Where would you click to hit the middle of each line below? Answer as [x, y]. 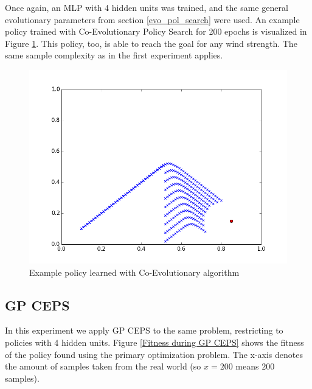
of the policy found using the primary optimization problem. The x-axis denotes [154, 354]
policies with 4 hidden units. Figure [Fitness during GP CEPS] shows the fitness [154, 342]
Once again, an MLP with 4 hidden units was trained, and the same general [147, 7]
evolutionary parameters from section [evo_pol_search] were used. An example [152, 19]
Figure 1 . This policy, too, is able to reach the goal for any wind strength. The [151, 43]
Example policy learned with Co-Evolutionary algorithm [134, 272]
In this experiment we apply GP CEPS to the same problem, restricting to [144, 330]
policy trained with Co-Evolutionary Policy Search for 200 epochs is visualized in [156, 31]
